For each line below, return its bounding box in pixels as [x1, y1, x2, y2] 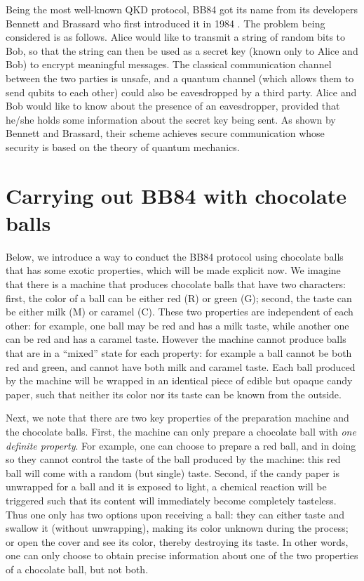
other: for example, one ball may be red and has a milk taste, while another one [6, 318, 349, 332]
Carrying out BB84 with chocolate [6, 181, 346, 209]
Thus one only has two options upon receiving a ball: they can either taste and [6, 507, 344, 521]
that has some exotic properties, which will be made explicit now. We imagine [6, 263, 341, 278]
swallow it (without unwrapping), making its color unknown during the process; [6, 521, 349, 535]
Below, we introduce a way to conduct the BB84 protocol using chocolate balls [6, 249, 344, 263]
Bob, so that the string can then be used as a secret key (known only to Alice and [6, 43, 358, 58]
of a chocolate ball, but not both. [6, 561, 149, 576]
